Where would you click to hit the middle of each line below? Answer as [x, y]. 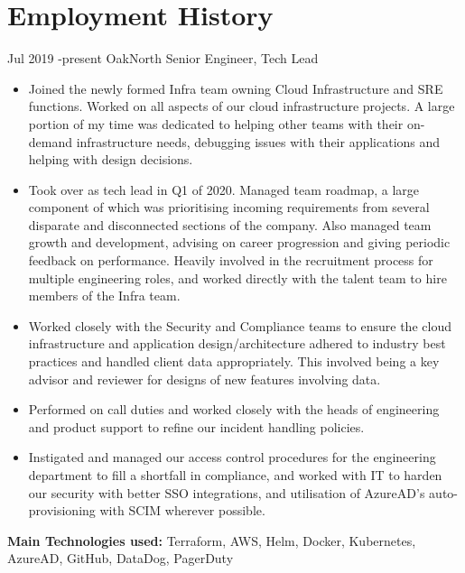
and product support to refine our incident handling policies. [196, 426]
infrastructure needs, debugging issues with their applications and [258, 141]
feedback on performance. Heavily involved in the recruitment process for [231, 260]
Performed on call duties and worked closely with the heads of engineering [234, 409]
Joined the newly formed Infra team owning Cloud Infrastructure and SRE [236, 88]
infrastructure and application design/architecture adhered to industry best [237, 343]
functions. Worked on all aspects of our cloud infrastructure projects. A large [242, 106]
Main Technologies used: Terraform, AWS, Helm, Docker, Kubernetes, [212, 540]
